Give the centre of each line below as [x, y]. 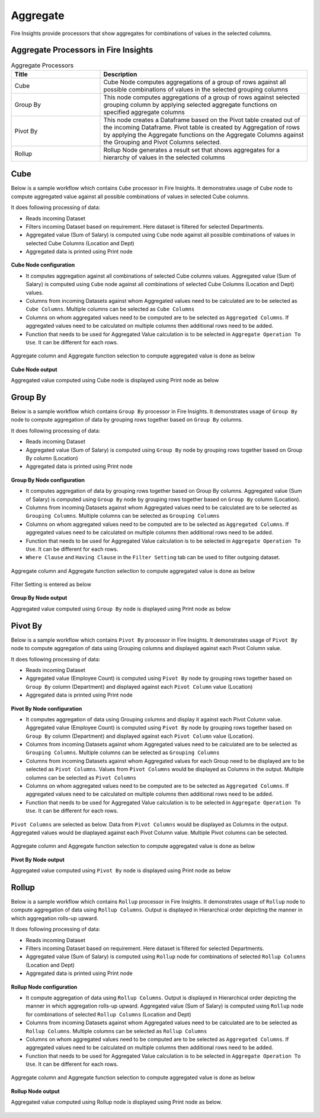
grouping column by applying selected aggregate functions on [191, 104]
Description [120, 74]
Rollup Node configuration [44, 987]
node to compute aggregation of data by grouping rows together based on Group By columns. [127, 420]
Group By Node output [39, 598]
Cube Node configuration [43, 265]
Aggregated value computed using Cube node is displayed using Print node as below [115, 381]
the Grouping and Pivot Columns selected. [162, 142]
